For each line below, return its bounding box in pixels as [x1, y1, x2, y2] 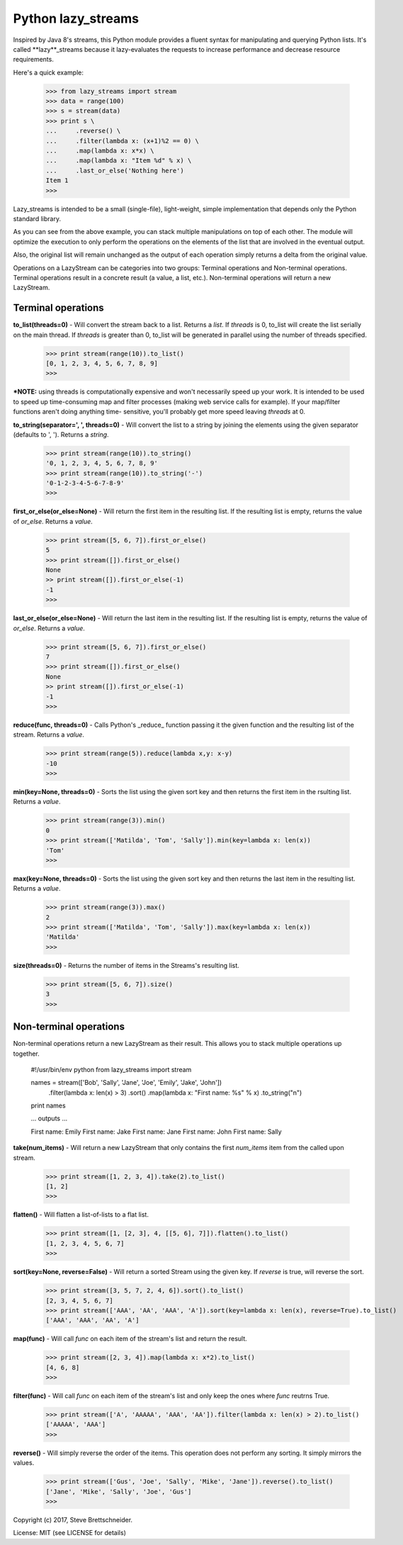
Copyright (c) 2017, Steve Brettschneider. [13, 1515, 133, 1524]
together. [13, 1049, 40, 1058]
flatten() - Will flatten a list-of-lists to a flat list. [13, 1210, 149, 1219]
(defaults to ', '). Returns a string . [13, 430, 109, 439]
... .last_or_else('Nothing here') [45, 167, 184, 174]
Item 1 [45, 177, 69, 184]
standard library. [13, 214, 62, 223]
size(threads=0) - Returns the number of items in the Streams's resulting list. [13, 961, 240, 969]
